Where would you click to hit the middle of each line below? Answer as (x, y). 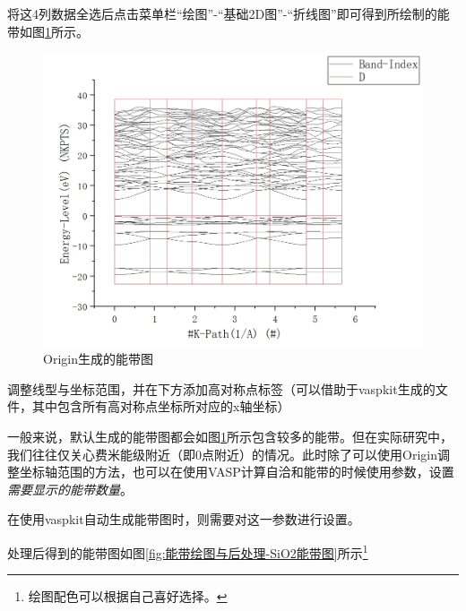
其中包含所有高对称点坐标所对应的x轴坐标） (161, 406)
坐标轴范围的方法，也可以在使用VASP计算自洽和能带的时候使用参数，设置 (237, 472)
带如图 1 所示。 (48, 31)
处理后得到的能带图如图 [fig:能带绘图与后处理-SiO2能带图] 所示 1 (188, 551)
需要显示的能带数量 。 (70, 489)
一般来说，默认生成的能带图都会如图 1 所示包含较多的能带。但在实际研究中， (230, 437)
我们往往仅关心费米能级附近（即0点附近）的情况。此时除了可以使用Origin (222, 454)
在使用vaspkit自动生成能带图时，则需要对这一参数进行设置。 (184, 519)
